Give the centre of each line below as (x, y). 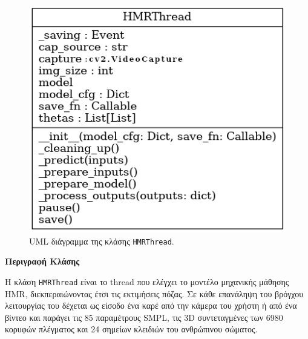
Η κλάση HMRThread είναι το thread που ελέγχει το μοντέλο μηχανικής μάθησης (147, 281)
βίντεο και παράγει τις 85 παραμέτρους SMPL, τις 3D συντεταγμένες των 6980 (144, 317)
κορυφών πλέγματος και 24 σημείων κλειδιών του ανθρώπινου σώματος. (131, 329)
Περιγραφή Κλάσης (42, 261)
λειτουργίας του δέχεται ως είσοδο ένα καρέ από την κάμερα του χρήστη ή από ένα (151, 305)
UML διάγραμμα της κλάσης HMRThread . (102, 241)
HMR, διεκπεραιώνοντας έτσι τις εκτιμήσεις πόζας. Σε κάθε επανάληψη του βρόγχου (154, 293)
